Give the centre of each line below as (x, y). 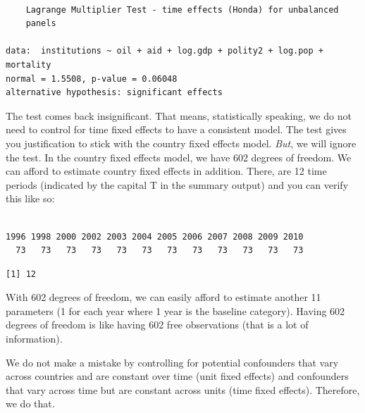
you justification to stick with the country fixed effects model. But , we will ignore (181, 143)
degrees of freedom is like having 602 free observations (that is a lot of (157, 325)
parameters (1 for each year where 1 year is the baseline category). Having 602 (175, 310)
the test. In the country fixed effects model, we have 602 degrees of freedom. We (179, 157)
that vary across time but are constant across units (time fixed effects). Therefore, (183, 389)
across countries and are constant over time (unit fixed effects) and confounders (177, 376)
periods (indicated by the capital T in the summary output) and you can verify (177, 184)
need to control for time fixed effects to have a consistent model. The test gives (176, 129)
